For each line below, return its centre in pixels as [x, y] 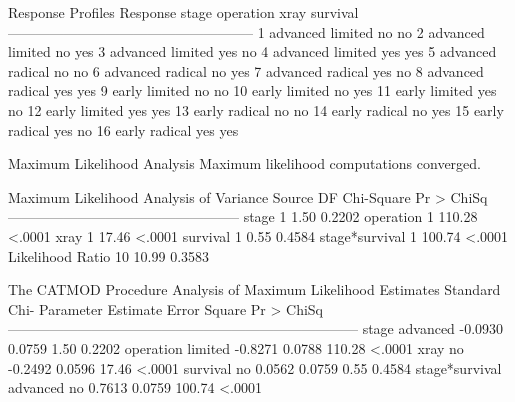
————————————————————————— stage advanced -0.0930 [256, 328]
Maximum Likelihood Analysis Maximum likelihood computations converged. [245, 163]
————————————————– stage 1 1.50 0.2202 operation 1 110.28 [243, 216]
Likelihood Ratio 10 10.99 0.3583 [109, 255]
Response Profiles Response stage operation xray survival [183, 12]
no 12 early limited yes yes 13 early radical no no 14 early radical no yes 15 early [256, 109]
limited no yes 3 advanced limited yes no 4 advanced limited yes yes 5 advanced [252, 51]
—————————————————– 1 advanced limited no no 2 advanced [246, 31]
